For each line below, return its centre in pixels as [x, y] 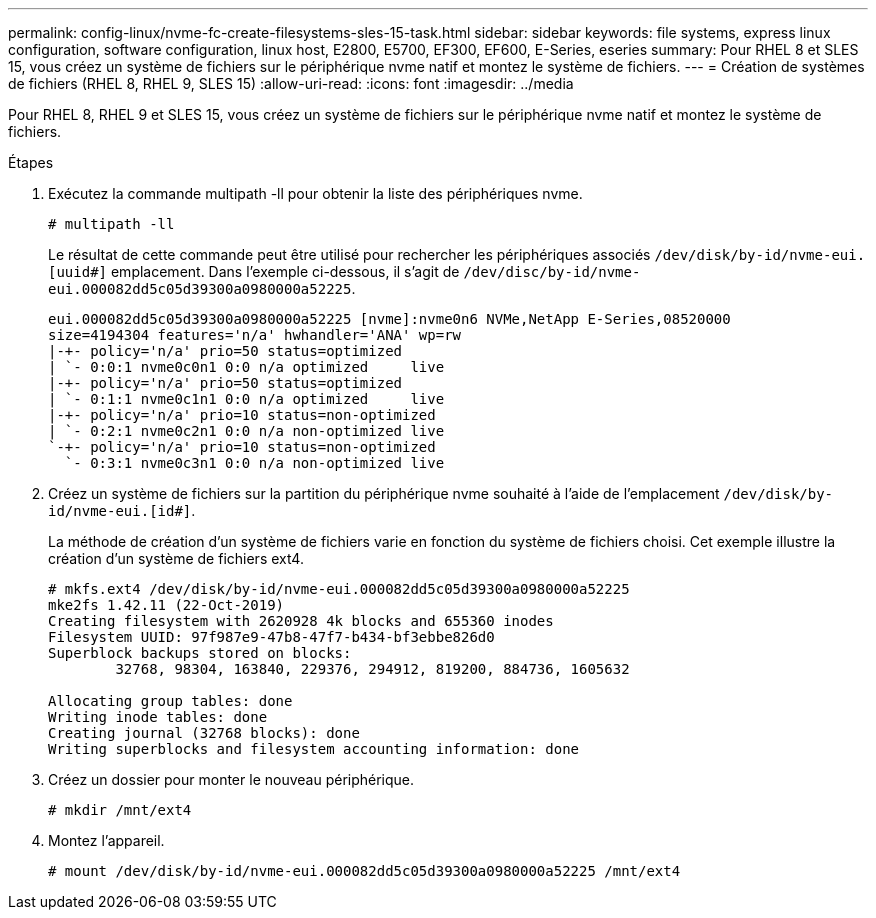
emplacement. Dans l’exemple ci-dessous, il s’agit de [285, 271]
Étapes [31, 162]
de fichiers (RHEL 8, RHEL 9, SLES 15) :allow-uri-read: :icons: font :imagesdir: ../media [291, 83]
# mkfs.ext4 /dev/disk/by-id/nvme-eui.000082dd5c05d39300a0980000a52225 [339, 589]
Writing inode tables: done [158, 717]
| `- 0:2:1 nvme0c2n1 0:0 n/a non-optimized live [246, 431]
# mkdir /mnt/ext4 [120, 810]
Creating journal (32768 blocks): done [204, 733]
